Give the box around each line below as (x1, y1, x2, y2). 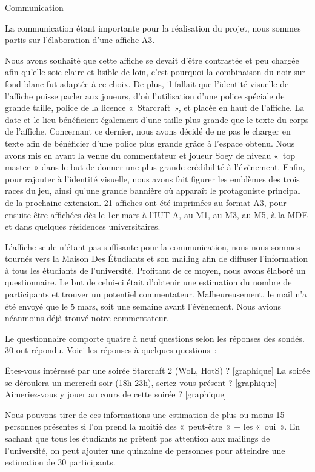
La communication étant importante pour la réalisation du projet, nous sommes (5, 21, 301, 34)
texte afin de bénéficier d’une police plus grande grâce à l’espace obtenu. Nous (5, 136, 295, 149)
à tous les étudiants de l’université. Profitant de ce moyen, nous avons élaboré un (5, 264, 306, 276)
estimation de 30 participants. (5, 456, 116, 468)
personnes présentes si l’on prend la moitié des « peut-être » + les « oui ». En (5, 420, 300, 433)
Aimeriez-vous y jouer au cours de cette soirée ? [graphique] (5, 388, 227, 401)
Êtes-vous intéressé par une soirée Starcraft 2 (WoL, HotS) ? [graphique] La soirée (5, 364, 310, 377)
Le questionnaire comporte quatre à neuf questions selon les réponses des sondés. (5, 331, 305, 344)
